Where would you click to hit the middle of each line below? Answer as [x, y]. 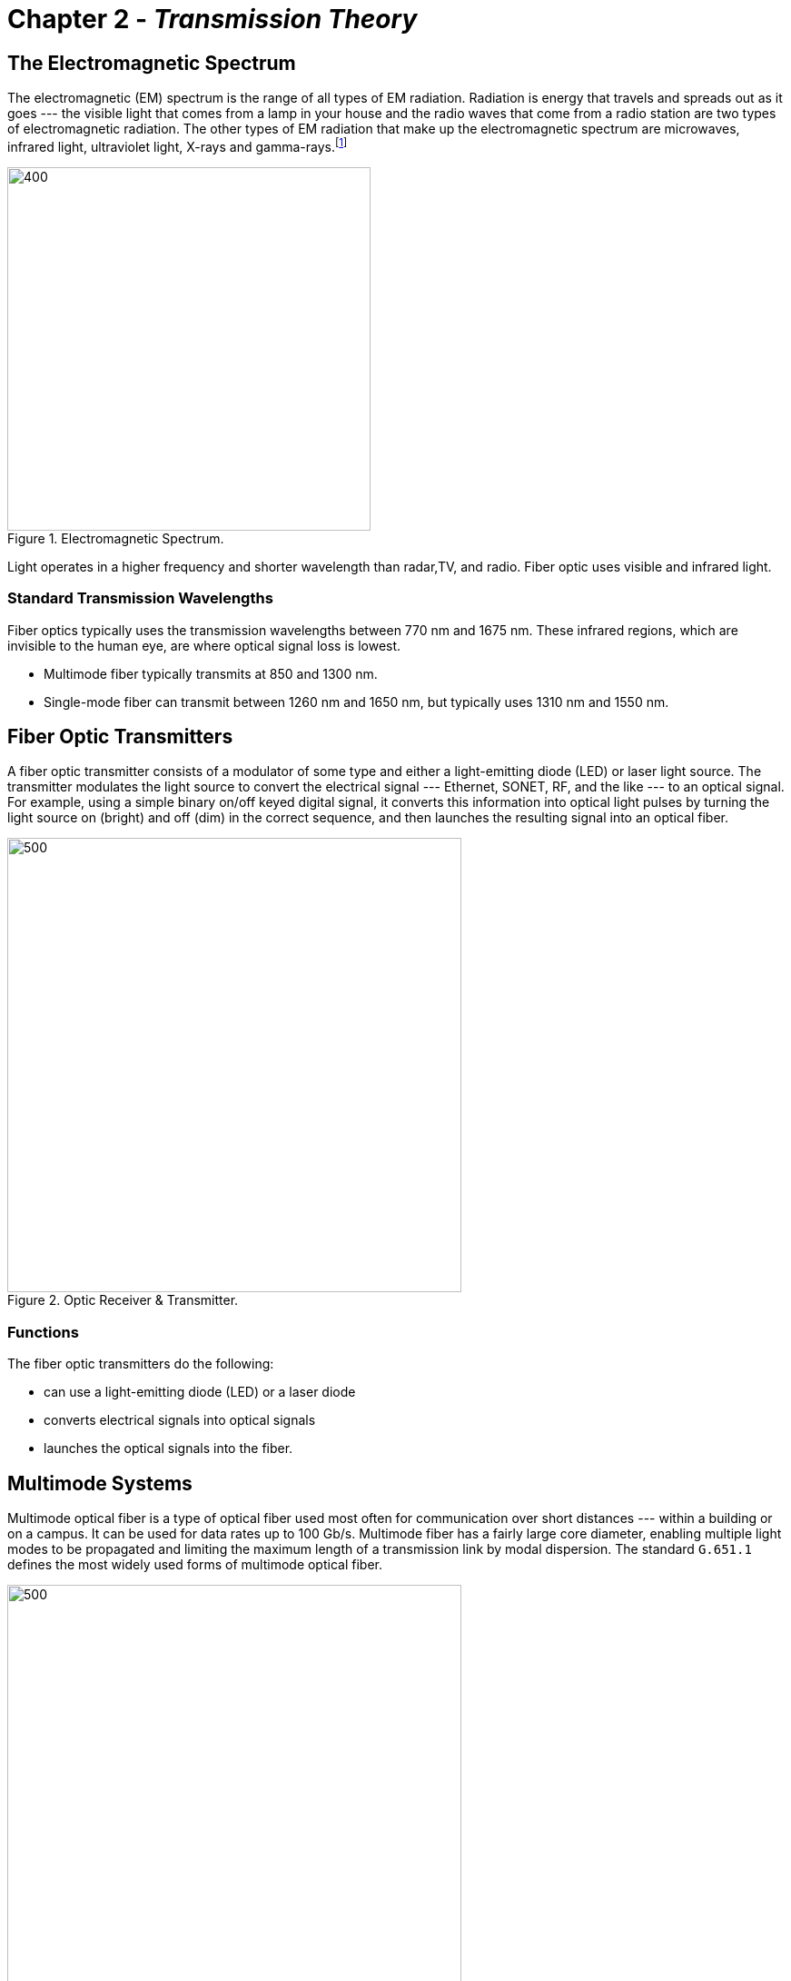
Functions [43, 1332]
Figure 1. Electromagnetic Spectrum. [116, 538]
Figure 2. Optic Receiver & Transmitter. [123, 1300]
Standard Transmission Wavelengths [140, 598]
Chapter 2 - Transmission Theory [213, 19]
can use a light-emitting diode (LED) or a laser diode [200, 1392]
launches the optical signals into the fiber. [168, 1448]
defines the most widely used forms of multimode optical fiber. [195, 1565]
